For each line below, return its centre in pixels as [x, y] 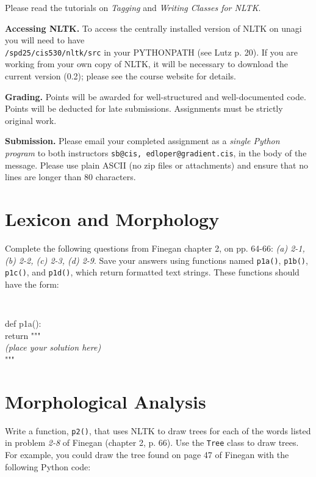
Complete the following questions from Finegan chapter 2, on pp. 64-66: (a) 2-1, [155, 248]
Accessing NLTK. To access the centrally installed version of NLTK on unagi [153, 28]
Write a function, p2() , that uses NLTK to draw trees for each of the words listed [158, 430]
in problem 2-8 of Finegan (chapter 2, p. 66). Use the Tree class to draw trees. [152, 442]
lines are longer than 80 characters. [70, 177]
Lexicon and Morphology [112, 219]
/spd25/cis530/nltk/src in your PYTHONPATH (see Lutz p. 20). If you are [151, 52]
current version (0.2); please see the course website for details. [120, 76]
